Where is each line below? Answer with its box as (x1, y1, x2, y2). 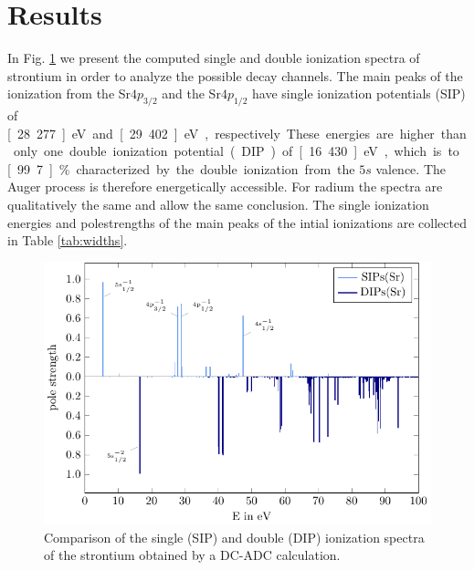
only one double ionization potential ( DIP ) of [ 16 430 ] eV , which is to (13, 141, 459, 161)
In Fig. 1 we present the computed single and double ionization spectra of (7, 48, 420, 67)
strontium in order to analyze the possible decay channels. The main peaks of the (7, 66, 463, 85)
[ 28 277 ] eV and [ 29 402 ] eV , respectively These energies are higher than (7, 123, 467, 142)
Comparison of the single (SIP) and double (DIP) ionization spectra (44, 527, 425, 546)
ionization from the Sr (7, 84, 132, 103)
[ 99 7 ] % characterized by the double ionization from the (7, 159, 355, 178)
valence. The (375, 159, 446, 178)
